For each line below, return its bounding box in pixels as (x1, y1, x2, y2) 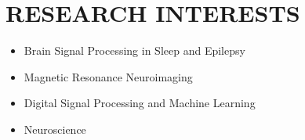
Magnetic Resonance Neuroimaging (24, 68, 193, 84)
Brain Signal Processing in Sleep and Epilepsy (24, 42, 245, 59)
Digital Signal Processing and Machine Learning (24, 95, 256, 111)
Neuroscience (24, 120, 86, 137)
